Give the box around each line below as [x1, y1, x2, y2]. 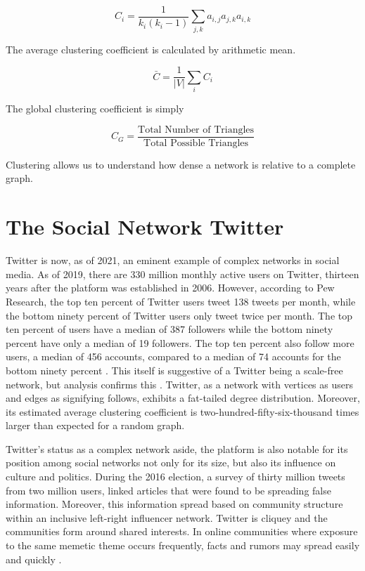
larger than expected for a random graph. [6, 418, 185, 433]
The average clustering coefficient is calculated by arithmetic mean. [6, 41, 296, 56]
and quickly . [6, 551, 62, 566]
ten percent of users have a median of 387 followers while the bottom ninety [6, 322, 333, 336]
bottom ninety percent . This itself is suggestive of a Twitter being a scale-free [6, 362, 343, 377]
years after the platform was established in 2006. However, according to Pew [6, 280, 335, 295]
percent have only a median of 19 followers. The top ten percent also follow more [6, 335, 354, 350]
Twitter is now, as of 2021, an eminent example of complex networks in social [6, 253, 340, 268]
